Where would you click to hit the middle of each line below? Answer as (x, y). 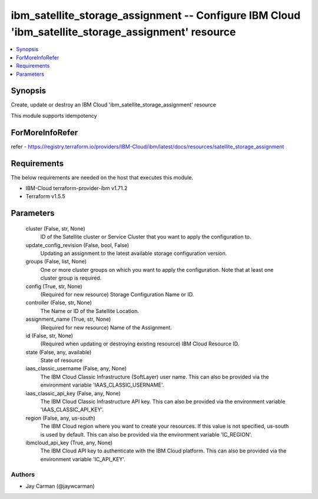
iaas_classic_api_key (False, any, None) (73, 393)
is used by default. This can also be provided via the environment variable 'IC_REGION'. (146, 434)
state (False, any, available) (59, 352)
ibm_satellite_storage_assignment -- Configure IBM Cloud (156, 15)
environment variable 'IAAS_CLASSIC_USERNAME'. (102, 385)
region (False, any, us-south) (60, 418)
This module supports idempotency (54, 115)
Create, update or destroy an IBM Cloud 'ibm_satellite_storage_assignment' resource (113, 105)
